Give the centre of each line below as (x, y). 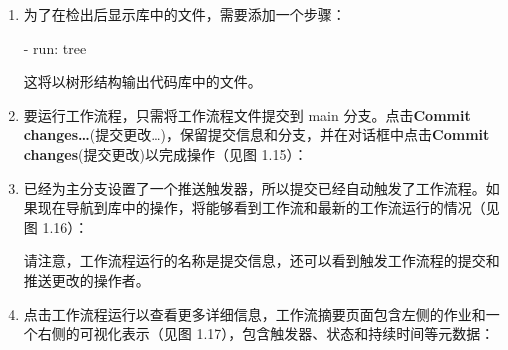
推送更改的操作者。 (86, 279)
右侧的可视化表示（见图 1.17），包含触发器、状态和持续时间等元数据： (266, 333)
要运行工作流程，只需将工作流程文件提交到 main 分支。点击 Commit (247, 114)
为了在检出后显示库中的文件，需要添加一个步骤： (184, 14)
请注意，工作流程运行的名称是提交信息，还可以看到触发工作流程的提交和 (261, 260)
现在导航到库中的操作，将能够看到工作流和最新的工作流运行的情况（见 (268, 207)
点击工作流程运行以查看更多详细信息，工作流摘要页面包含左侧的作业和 (254, 313)
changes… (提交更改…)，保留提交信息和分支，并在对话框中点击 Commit (256, 134)
